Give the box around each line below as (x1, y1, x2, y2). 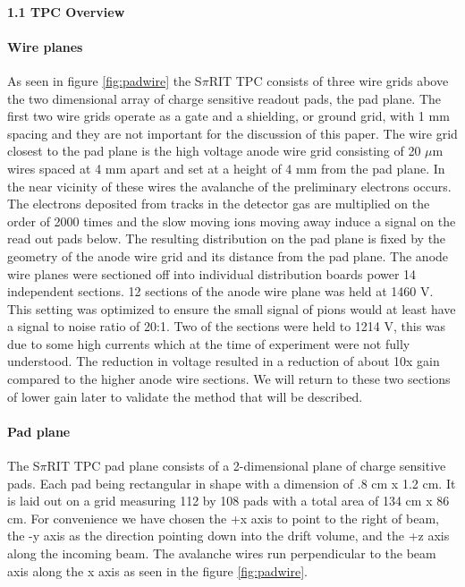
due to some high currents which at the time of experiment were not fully (7, 334, 410, 353)
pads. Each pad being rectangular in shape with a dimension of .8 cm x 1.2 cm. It (7, 473, 456, 492)
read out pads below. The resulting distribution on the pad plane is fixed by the (7, 229, 446, 248)
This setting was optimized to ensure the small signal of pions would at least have (7, 299, 456, 318)
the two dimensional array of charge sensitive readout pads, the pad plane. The (7, 89, 442, 107)
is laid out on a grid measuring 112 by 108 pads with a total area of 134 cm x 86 (7, 491, 450, 510)
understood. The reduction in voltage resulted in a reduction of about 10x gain (7, 352, 440, 370)
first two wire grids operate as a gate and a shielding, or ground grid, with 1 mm (7, 106, 450, 125)
